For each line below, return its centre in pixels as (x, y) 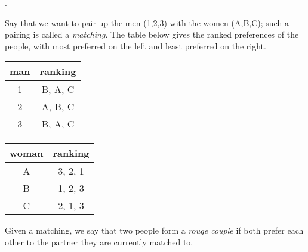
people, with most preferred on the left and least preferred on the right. (135, 46)
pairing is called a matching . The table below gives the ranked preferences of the (152, 34)
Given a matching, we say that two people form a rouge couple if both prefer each (154, 230)
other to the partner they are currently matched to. (99, 242)
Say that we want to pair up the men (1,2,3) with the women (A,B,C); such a (147, 22)
